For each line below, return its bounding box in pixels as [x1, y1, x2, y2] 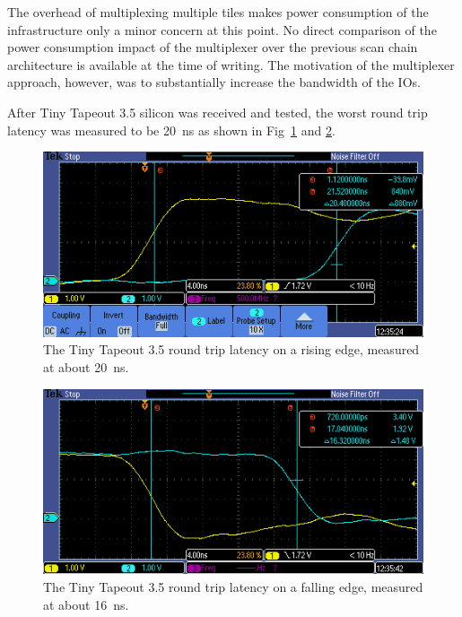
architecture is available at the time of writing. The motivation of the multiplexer [7, 55, 455, 74]
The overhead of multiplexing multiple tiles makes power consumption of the [7, 3, 429, 21]
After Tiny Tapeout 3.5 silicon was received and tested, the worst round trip [7, 102, 428, 121]
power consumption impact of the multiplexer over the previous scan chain [7, 38, 418, 56]
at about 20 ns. [43, 358, 129, 377]
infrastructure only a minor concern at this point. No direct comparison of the [7, 20, 437, 39]
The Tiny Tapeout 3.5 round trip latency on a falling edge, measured [43, 577, 423, 595]
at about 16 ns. [43, 595, 129, 613]
